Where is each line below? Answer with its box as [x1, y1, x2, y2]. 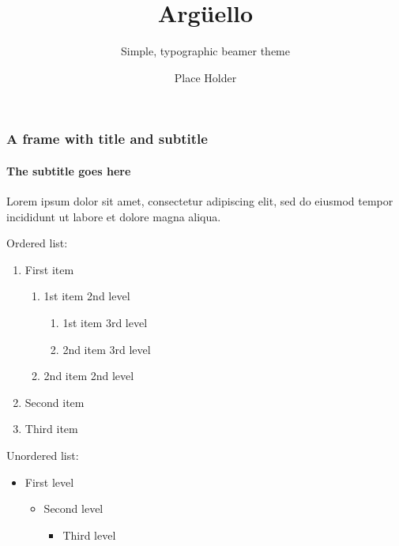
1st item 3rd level [62, 314, 148, 330]
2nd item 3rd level [62, 341, 151, 357]
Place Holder [174, 69, 237, 85]
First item [24, 261, 74, 277]
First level [24, 473, 74, 490]
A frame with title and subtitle [6, 129, 208, 149]
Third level [62, 526, 116, 543]
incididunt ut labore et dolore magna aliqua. [6, 208, 221, 224]
